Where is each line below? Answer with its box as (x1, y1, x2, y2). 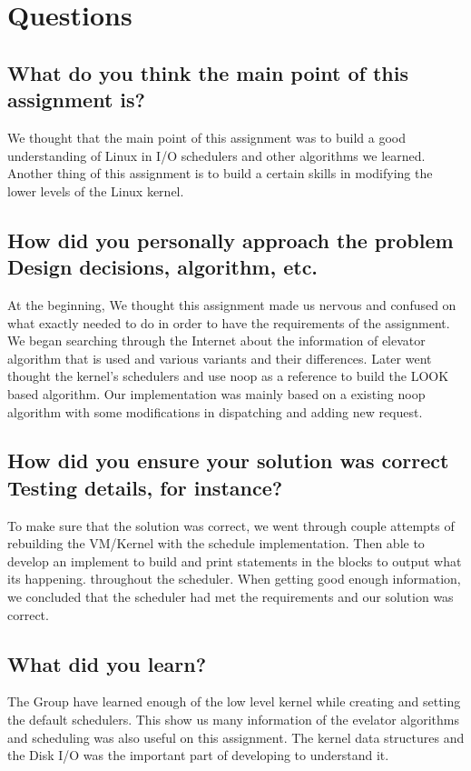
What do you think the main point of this (7, 58, 408, 86)
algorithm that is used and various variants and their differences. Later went (7, 348, 432, 367)
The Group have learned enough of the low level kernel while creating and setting (7, 692, 461, 711)
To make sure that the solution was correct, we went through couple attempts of (7, 516, 455, 535)
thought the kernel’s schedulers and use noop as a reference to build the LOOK (7, 366, 449, 385)
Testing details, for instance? (7, 473, 283, 501)
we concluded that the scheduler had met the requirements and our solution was (7, 587, 454, 606)
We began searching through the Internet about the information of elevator (7, 331, 426, 350)
